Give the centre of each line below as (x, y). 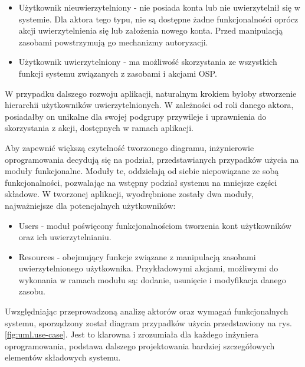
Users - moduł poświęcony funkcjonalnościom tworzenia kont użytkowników (155, 225)
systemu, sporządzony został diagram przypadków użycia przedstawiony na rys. (148, 322)
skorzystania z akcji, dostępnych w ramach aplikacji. (99, 128)
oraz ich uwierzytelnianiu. (65, 237)
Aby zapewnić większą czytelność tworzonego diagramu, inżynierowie (129, 147)
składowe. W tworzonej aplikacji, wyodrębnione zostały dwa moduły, (129, 194)
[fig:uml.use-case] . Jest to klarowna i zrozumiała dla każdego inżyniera (132, 334)
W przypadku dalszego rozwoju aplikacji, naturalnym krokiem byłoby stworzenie (151, 93)
